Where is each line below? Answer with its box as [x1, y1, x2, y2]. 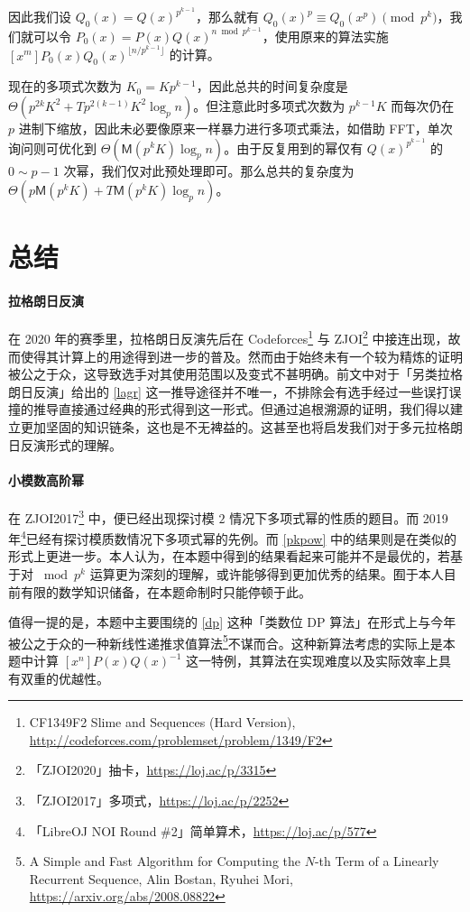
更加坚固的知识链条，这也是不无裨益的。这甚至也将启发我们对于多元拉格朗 [20, 417, 463, 436]
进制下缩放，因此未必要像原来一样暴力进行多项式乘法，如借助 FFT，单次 [18, 118, 453, 137]
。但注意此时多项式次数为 [193, 96, 346, 115]
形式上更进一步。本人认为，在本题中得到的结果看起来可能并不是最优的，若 [8, 547, 450, 566]
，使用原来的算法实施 [262, 26, 389, 45]
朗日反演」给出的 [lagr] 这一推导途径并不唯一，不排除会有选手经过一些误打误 [8, 382, 462, 401]
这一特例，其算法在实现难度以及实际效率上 [186, 651, 439, 670]
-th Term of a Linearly [314, 852, 439, 871]
